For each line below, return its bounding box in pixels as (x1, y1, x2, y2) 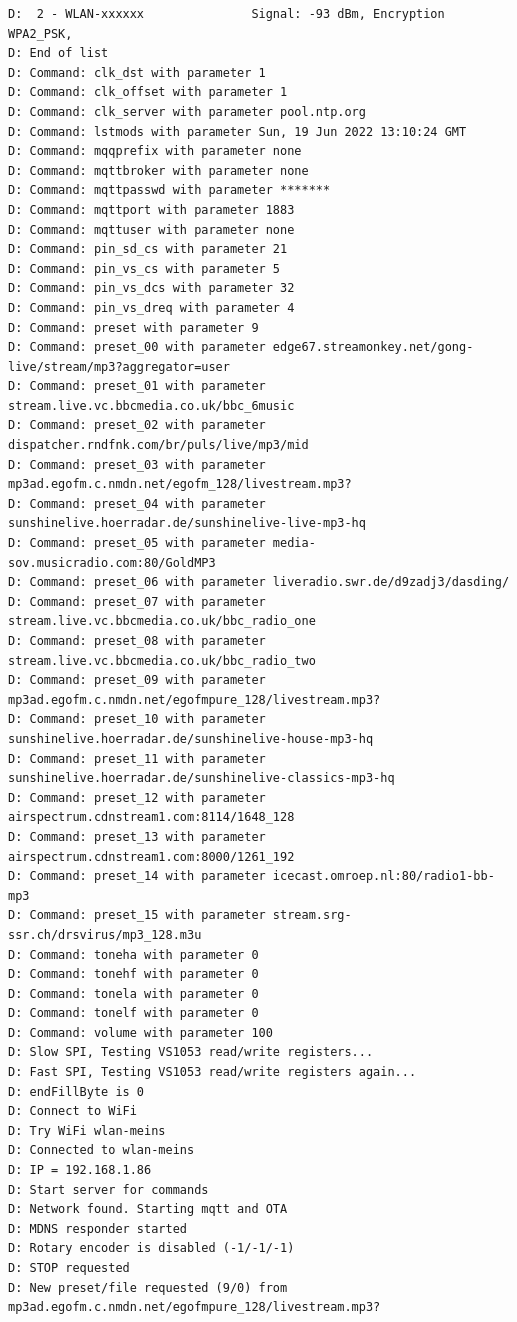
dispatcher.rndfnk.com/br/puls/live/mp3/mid (8, 438, 309, 453)
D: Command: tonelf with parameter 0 (8, 1006, 259, 1021)
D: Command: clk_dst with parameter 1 (8, 65, 266, 80)
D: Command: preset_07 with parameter (8, 594, 266, 609)
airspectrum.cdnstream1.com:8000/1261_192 (8, 849, 295, 864)
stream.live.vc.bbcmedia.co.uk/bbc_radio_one (8, 614, 316, 629)
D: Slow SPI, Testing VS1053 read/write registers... (8, 1045, 374, 1060)
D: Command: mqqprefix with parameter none (8, 144, 302, 159)
